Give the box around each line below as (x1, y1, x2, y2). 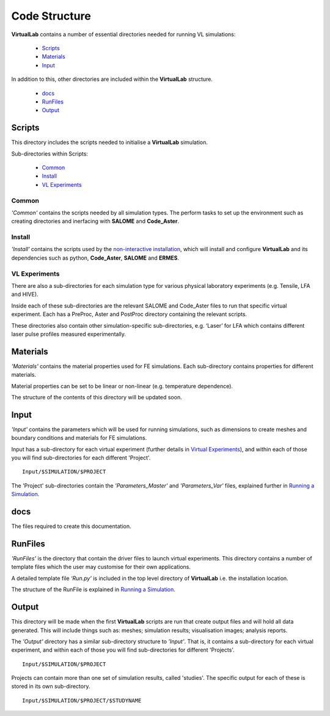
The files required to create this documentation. (11, 522, 131, 530)
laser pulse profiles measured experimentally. (11, 330, 127, 337)
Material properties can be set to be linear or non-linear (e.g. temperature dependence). (11, 382, 233, 390)
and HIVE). (11, 291, 39, 298)
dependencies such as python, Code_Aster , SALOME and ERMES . (11, 254, 180, 262)
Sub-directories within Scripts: (11, 150, 89, 157)
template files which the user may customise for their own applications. (11, 563, 191, 571)
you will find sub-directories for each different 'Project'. (11, 454, 151, 462)
